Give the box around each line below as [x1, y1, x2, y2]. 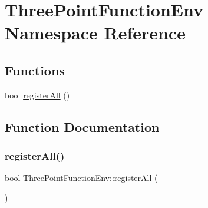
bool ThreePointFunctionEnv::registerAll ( [5, 171, 158, 184]
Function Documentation [5, 117, 160, 136]
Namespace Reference [5, 21, 186, 45]
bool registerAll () [5, 88, 70, 101]
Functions [5, 61, 65, 79]
